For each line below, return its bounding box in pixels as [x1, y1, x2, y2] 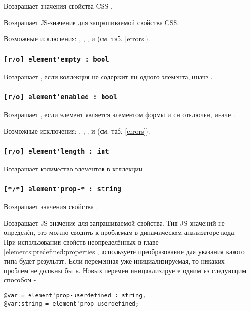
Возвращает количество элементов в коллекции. [4, 163, 145, 173]
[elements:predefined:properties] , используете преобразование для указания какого [4, 246, 245, 256]
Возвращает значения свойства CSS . [4, 1, 113, 11]
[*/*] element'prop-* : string [4, 185, 121, 193]
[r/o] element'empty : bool [4, 55, 109, 63]
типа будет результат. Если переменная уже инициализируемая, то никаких [4, 256, 225, 266]
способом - [4, 275, 36, 285]
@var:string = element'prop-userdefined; [4, 300, 139, 307]
